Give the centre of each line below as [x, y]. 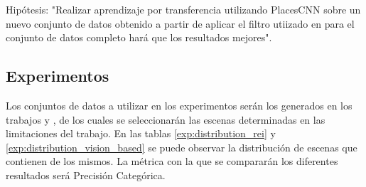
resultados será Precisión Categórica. [86, 175]
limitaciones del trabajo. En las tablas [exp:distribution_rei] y [141, 133]
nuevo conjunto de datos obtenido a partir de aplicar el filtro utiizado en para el [180, 23]
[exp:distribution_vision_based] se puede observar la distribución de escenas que [182, 147]
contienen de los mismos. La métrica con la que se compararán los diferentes [172, 161]
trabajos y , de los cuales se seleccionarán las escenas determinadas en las [166, 119]
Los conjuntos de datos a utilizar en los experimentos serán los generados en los [179, 105]
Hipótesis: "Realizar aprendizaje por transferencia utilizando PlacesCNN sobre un [183, 9]
